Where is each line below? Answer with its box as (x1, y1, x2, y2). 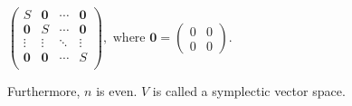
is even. (96, 82, 138, 101)
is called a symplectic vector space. (152, 82, 346, 101)
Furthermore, (7, 82, 81, 101)
